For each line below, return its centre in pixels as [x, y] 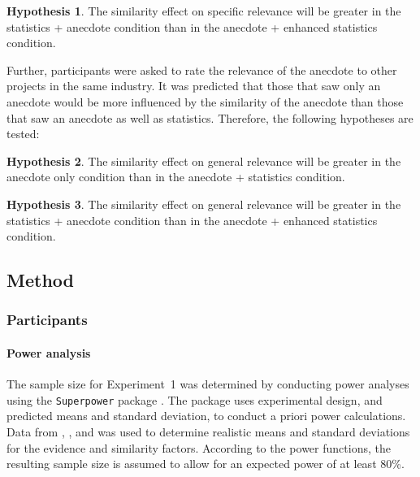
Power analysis [49, 352]
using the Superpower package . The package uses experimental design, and [195, 399]
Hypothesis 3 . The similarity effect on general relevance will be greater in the [204, 204]
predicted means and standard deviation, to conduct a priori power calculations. [206, 416]
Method [40, 280]
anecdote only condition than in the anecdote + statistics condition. [176, 177]
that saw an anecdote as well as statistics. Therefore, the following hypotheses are [210, 117]
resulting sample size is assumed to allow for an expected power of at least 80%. [206, 464]
